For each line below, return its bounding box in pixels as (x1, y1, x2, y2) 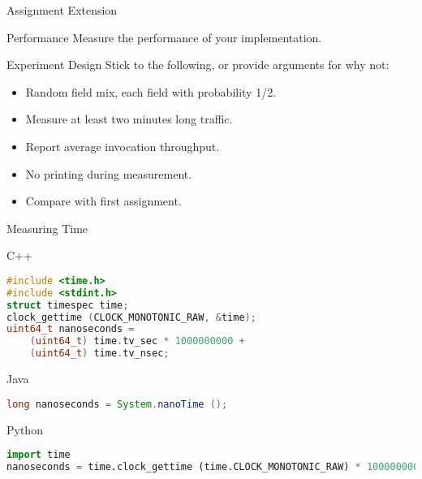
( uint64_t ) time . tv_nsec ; (29, 347, 170, 360)
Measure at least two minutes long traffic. (25, 110, 233, 127)
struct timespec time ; (6, 299, 129, 311)
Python (6, 421, 43, 438)
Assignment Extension (6, 2, 118, 18)
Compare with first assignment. (25, 192, 182, 209)
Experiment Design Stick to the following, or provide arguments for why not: (6, 56, 390, 73)
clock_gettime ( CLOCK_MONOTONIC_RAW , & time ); (6, 311, 256, 323)
